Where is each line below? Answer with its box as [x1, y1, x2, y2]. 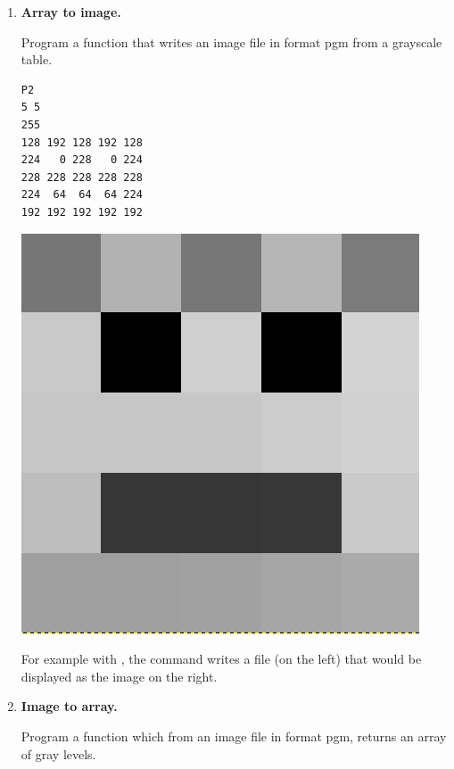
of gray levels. [21, 744, 96, 763]
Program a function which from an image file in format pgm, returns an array [21, 726, 447, 745]
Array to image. [21, 3, 121, 21]
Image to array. [21, 697, 118, 715]
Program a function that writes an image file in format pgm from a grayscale [21, 32, 442, 51]
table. [21, 50, 53, 69]
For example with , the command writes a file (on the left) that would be [21, 649, 422, 668]
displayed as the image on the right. [21, 666, 218, 685]
